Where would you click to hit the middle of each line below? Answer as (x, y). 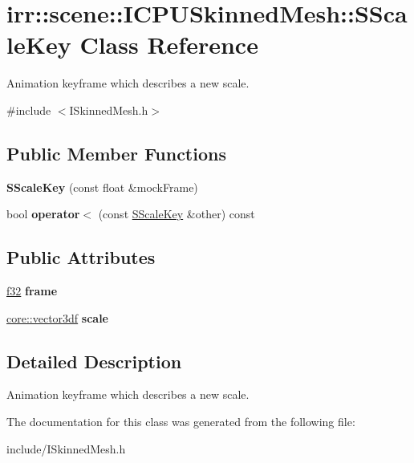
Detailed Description (94, 361)
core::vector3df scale (57, 317)
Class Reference (169, 45)
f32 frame (32, 291)
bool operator (43, 214)
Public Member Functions (116, 153)
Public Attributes (81, 257)
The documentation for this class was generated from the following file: (181, 422)
